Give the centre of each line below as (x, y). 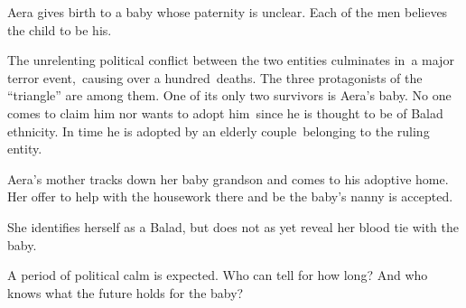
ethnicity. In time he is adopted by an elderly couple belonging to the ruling (219, 131)
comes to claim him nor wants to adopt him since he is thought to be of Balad (225, 112)
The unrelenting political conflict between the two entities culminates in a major (231, 60)
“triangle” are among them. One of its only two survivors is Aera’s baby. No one (229, 95)
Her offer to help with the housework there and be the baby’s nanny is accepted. (230, 196)
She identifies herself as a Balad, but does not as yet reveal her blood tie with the (233, 226)
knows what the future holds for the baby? (126, 292)
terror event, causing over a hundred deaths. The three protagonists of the (215, 77)
